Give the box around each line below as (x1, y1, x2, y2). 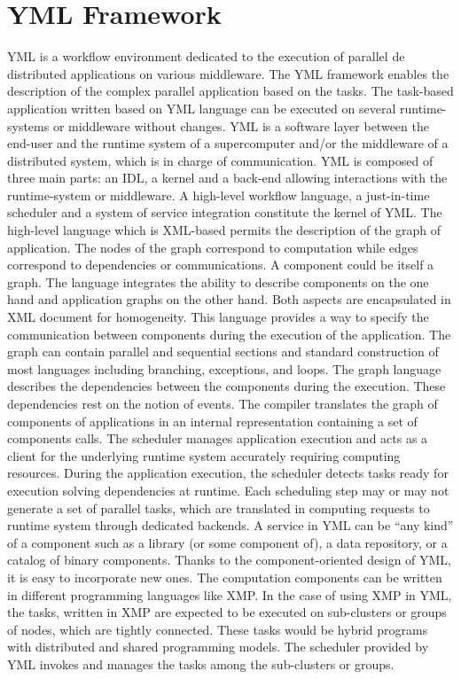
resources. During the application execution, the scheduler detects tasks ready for (7, 464, 449, 482)
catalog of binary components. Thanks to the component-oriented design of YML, (7, 550, 452, 569)
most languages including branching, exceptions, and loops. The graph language (7, 359, 441, 378)
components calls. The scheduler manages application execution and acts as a (7, 429, 428, 448)
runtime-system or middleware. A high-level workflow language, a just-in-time (7, 185, 430, 204)
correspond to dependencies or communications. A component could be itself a (7, 255, 434, 274)
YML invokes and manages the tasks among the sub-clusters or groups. (7, 654, 395, 673)
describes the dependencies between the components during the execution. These (7, 377, 446, 395)
